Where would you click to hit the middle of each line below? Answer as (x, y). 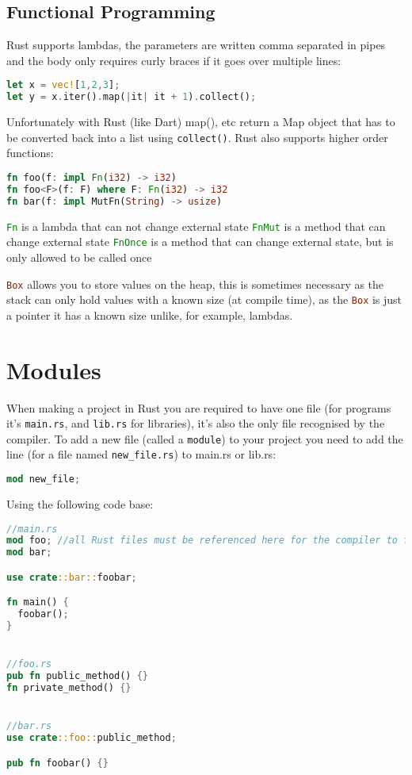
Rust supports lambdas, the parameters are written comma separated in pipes (196, 45)
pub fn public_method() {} (78, 676)
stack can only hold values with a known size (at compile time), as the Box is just (204, 299)
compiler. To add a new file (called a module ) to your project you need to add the (205, 438)
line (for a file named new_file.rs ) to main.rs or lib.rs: (141, 454)
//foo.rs (29, 664)
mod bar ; (29, 552)
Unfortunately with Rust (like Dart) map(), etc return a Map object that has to (201, 122)
